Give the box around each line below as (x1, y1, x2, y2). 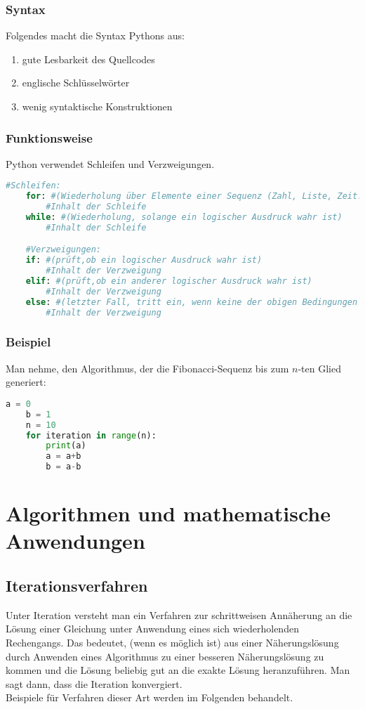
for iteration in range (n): (25, 430, 157, 441)
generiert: (6, 375, 46, 389)
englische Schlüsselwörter (22, 75, 130, 90)
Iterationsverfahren (6, 575, 148, 597)
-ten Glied (298, 360, 341, 375)
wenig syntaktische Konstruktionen (22, 99, 173, 113)
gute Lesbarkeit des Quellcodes (22, 51, 155, 66)
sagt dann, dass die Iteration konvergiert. (6, 676, 182, 691)
